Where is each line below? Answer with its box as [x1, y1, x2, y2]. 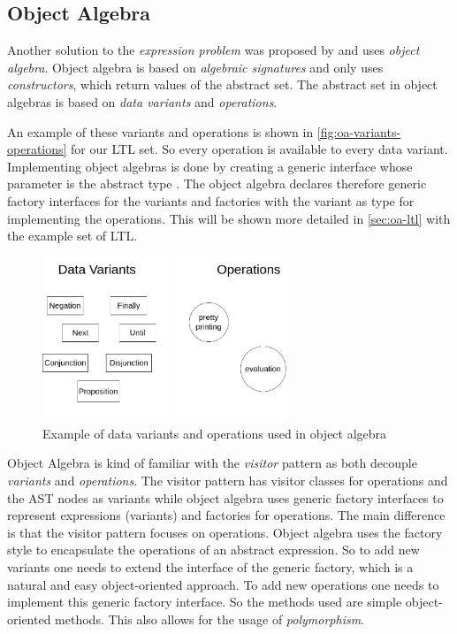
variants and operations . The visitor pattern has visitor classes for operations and [7, 470, 448, 489]
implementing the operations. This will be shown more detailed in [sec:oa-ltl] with [7, 209, 451, 227]
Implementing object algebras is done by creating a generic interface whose [7, 157, 413, 175]
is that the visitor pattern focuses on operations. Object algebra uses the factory [7, 523, 443, 541]
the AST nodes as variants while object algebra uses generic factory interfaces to [7, 488, 444, 507]
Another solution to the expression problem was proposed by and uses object [7, 41, 420, 59]
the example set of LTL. [7, 226, 138, 245]
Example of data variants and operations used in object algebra [42, 424, 387, 442]
